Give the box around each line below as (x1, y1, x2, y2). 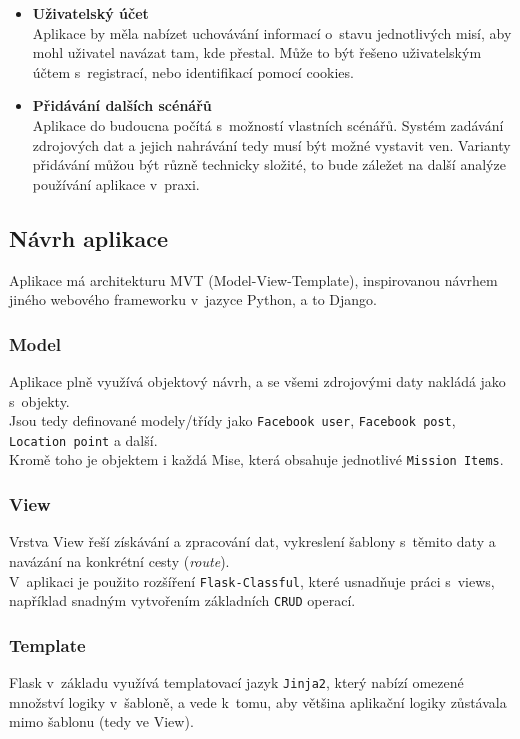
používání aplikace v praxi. (32, 173, 200, 194)
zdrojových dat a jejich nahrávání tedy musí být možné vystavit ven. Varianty (32, 134, 511, 155)
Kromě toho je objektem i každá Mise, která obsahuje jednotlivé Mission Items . (9, 449, 504, 470)
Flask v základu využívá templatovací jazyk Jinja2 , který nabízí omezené (9, 672, 464, 693)
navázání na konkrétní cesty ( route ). (9, 550, 230, 571)
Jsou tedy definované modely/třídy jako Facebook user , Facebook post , (9, 410, 456, 431)
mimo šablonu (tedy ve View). (9, 711, 194, 732)
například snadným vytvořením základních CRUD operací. (9, 590, 356, 611)
